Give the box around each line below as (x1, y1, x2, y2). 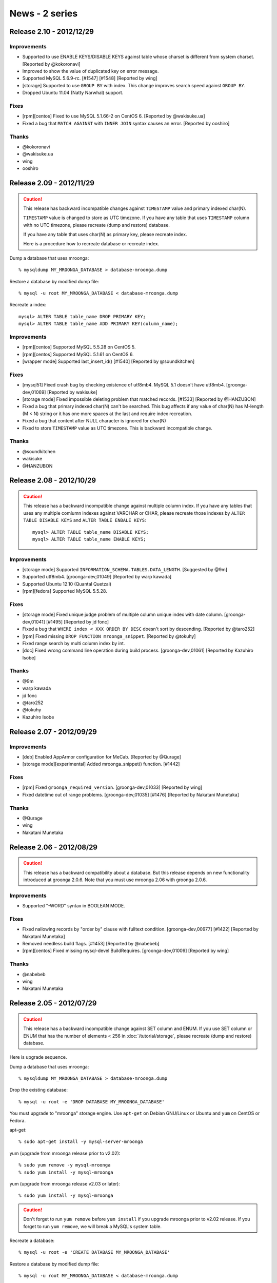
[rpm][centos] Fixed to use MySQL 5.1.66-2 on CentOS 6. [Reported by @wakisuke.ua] (22, 113, 205, 119)
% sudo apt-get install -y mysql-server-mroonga (18, 1139, 143, 1144)
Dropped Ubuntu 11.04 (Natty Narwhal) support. (22, 90, 124, 96)
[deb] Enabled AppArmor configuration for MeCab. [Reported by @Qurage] (22, 753, 182, 760)
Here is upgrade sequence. (9, 1054, 67, 1060)
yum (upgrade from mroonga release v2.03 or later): (9, 1181, 120, 1187)
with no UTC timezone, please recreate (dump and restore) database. (23, 222, 170, 228)
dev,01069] (22, 389, 46, 395)
